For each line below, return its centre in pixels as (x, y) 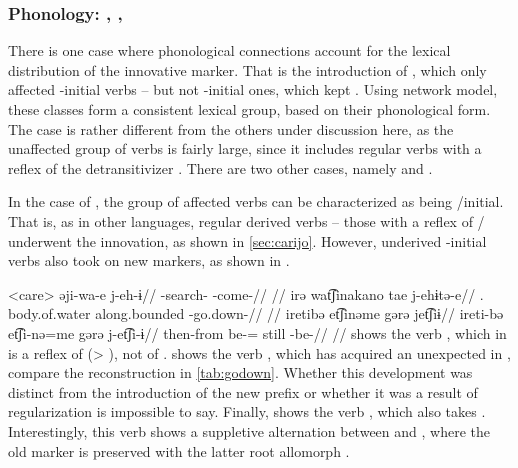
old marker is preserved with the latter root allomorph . (179, 450)
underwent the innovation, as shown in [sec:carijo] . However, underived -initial (247, 240)
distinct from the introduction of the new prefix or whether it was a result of (243, 391)
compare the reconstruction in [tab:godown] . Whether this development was (240, 372)
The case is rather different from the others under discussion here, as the (231, 128)
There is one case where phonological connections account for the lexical (229, 50)
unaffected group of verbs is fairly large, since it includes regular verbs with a (245, 148)
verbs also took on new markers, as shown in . (149, 260)
